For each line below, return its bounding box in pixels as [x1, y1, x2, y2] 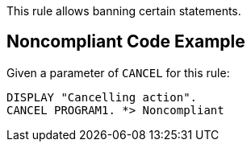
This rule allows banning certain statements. [6, 4, 241, 18]
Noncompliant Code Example [6, 31, 245, 52]
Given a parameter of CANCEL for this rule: [6, 65, 230, 80]
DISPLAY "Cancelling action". [6, 90, 198, 104]
